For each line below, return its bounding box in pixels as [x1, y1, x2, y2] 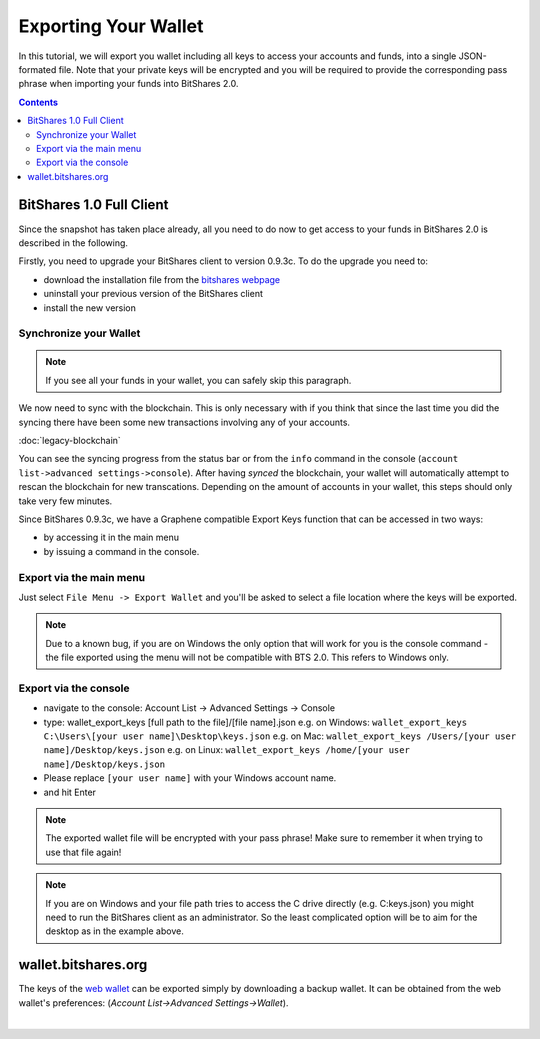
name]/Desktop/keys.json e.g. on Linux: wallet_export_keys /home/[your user [43, 744, 410, 756]
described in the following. [18, 236, 129, 249]
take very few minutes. [18, 495, 113, 507]
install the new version [43, 301, 137, 314]
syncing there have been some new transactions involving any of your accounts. [18, 416, 350, 428]
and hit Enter [43, 786, 97, 798]
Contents [18, 96, 59, 108]
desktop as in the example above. [45, 925, 184, 937]
